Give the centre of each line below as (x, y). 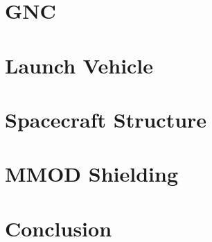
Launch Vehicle (79, 65)
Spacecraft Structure (106, 119)
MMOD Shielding (91, 174)
